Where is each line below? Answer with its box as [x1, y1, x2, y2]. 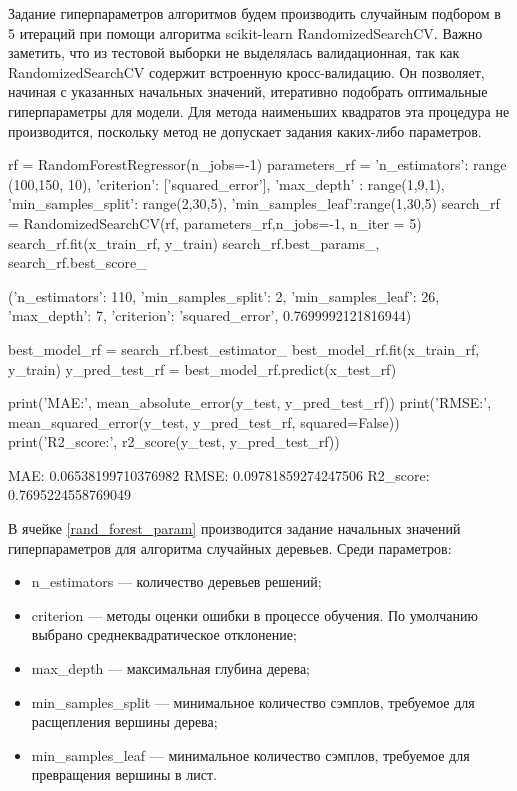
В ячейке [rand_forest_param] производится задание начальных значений [8, 518, 461, 539]
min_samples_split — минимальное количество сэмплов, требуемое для [31, 691, 475, 712]
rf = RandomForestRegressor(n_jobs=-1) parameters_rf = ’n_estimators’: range [8, 154, 507, 175]
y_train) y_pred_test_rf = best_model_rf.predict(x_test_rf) [8, 358, 397, 379]
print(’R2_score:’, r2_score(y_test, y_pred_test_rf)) [8, 431, 340, 452]
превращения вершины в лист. [31, 764, 217, 785]
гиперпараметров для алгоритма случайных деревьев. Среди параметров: [8, 537, 452, 558]
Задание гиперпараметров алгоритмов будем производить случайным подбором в [8, 3, 501, 23]
